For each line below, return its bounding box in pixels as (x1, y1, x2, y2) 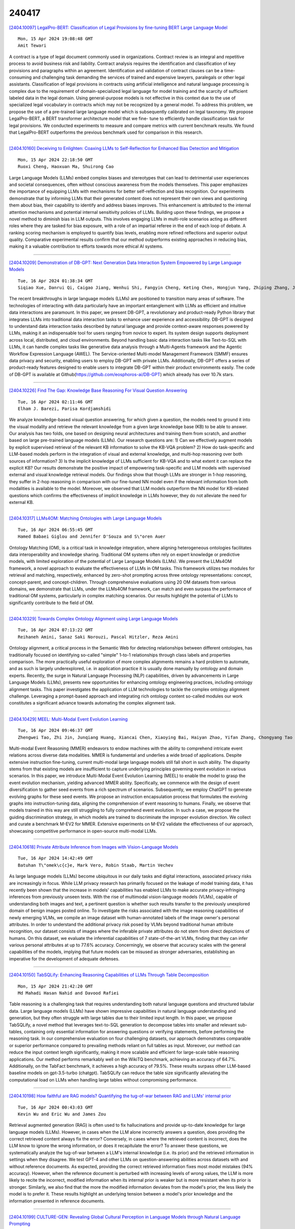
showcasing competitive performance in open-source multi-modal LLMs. (9, 828, 157, 834)
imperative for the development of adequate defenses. (9, 956, 120, 962)
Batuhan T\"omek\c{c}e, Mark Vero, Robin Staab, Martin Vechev (18, 862, 174, 868)
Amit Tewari (18, 43, 47, 49)
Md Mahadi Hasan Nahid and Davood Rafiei (18, 991, 119, 996)
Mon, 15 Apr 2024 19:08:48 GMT (18, 36, 93, 41)
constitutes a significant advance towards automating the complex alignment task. (9, 700, 176, 706)
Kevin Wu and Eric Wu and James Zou (18, 1111, 106, 1117)
